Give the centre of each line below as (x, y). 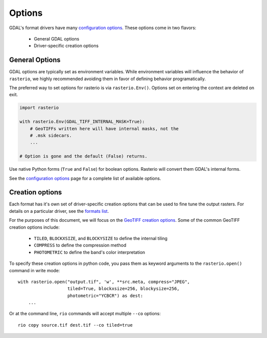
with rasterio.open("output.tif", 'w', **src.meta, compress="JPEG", (104, 282)
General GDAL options (57, 39)
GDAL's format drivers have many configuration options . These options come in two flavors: (103, 28)
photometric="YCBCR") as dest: (105, 295)
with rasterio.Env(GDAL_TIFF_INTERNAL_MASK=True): (82, 122)
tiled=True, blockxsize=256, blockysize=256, (124, 289)
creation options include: (34, 227)
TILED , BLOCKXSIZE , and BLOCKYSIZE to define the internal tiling (101, 238)
